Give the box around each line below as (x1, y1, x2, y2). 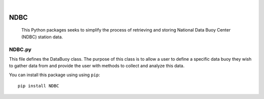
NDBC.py (9, 46, 32, 53)
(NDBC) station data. (21, 34, 63, 40)
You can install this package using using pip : (9, 72, 100, 78)
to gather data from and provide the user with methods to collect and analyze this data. (9, 63, 185, 69)
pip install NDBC (18, 83, 59, 89)
